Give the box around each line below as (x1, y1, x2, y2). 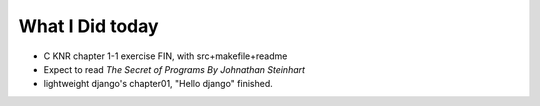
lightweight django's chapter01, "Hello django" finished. (43, 78, 274, 90)
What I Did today (18, 15, 159, 37)
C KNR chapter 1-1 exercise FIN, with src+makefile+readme (43, 50, 288, 62)
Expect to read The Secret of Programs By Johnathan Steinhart (43, 63, 305, 75)
